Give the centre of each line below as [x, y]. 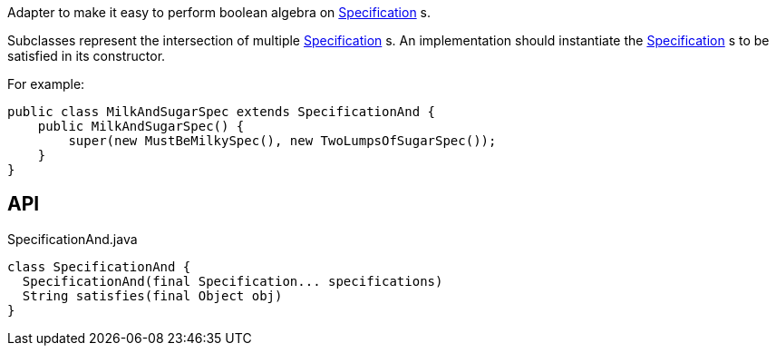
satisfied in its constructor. [87, 56]
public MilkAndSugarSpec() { [141, 126]
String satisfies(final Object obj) [152, 295]
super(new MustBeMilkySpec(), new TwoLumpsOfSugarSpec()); [282, 141]
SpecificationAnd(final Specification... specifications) [233, 281]
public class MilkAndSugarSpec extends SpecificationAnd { [222, 112]
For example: [46, 84]
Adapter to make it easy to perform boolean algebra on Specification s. [219, 12]
